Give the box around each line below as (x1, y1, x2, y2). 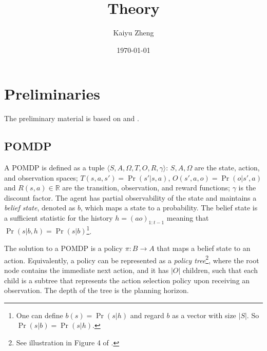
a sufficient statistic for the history (4, 212, 113, 223)
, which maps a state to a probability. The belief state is (81, 202, 258, 213)
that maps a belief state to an (157, 243, 251, 254)
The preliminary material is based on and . (4, 113, 139, 124)
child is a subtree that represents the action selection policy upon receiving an (4, 275, 250, 285)
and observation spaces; (4, 172, 78, 183)
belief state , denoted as (4, 202, 75, 213)
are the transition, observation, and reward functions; (62, 182, 231, 193)
